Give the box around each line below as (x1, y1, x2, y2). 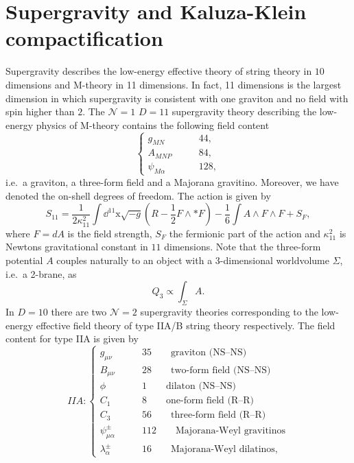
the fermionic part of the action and (169, 226, 320, 240)
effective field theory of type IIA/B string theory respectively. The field (36, 318, 335, 332)
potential (5, 252, 43, 267)
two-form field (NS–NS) (171, 365, 271, 375)
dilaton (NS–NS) (166, 381, 236, 392)
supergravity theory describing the (172, 104, 317, 119)
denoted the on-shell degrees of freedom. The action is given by (5, 188, 271, 202)
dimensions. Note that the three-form (164, 239, 321, 254)
